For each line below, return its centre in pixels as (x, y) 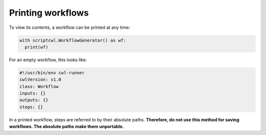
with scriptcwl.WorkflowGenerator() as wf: (73, 40)
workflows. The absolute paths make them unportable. (66, 127)
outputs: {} (34, 100)
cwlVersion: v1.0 (40, 80)
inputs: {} (33, 93)
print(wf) (37, 47)
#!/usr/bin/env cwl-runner (52, 73)
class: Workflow (39, 86)
